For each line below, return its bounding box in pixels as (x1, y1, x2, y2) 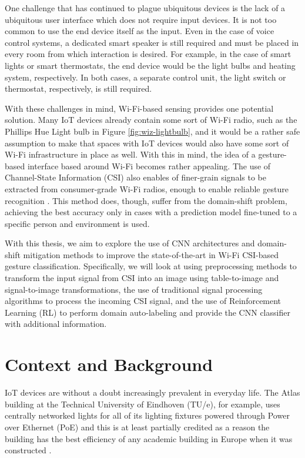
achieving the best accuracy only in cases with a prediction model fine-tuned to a (5, 206, 297, 218)
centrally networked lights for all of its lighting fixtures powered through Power (5, 409, 290, 422)
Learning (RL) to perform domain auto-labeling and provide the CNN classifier (5, 306, 290, 318)
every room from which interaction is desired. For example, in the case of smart (5, 48, 291, 60)
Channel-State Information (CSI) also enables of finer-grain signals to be (5, 171, 266, 183)
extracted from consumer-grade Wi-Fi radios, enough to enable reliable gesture (5, 182, 289, 195)
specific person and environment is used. (5, 217, 150, 229)
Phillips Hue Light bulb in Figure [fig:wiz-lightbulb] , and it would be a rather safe (5, 125, 300, 137)
